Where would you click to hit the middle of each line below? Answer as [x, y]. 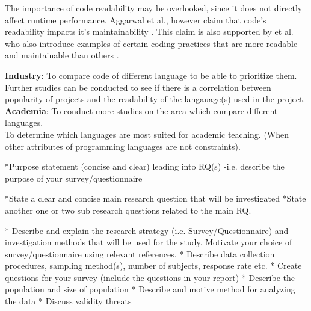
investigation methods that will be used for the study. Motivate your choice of [149, 242]
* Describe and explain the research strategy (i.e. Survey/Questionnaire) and [147, 230]
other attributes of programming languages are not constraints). [123, 146]
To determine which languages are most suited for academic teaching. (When [147, 134]
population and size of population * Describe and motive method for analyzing [150, 289]
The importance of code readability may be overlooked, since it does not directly [154, 8]
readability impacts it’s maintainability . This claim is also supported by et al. [149, 32]
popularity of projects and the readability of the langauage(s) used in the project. [155, 99]
